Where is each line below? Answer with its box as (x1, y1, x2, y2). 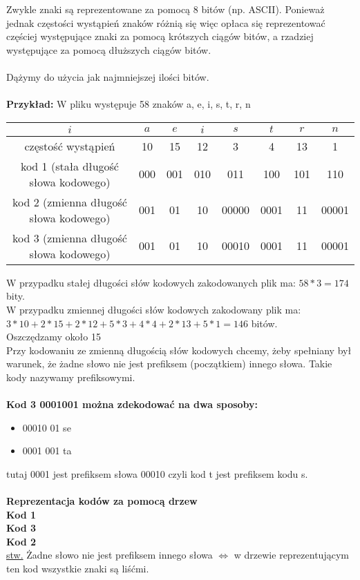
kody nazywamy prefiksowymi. (6, 369, 135, 384)
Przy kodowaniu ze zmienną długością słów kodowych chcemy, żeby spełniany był (6, 342, 352, 357)
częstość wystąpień (24, 137, 115, 154)
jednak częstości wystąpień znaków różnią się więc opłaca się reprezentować (6, 15, 325, 30)
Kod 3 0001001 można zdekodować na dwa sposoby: (6, 397, 258, 412)
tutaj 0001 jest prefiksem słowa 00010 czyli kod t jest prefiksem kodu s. (6, 466, 308, 481)
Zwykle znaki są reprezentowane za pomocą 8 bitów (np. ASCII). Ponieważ (6, 2, 325, 16)
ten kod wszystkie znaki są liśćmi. (6, 561, 149, 576)
